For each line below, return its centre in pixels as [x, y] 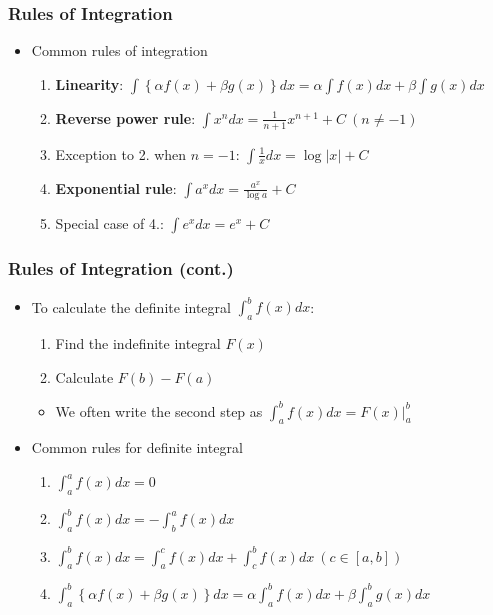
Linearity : [89, 83]
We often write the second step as [159, 410]
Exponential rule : [116, 187]
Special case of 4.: [109, 223]
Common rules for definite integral [137, 447]
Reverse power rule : [125, 117]
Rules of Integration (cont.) [121, 268]
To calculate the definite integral [131, 306]
